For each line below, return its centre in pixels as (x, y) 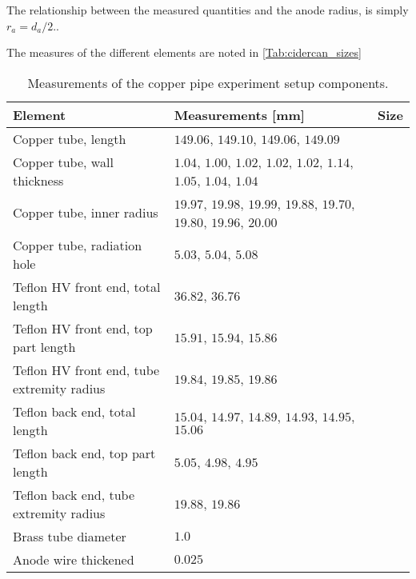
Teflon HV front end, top (83, 328)
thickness (38, 180)
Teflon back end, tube (74, 494)
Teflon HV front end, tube (86, 369)
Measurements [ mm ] (239, 114)
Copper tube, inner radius (86, 213)
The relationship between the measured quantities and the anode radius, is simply (208, 10)
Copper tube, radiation (78, 245)
